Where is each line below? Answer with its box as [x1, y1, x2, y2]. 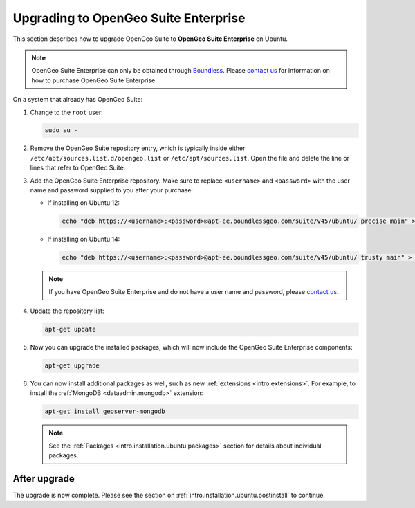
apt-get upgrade [44, 362, 100, 370]
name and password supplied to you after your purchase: [30, 186, 194, 194]
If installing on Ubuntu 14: [47, 235, 120, 244]
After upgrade [12, 473, 75, 484]
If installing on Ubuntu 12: [47, 199, 120, 207]
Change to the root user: [30, 108, 103, 116]
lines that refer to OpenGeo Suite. [30, 163, 126, 172]
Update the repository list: [30, 307, 104, 315]
